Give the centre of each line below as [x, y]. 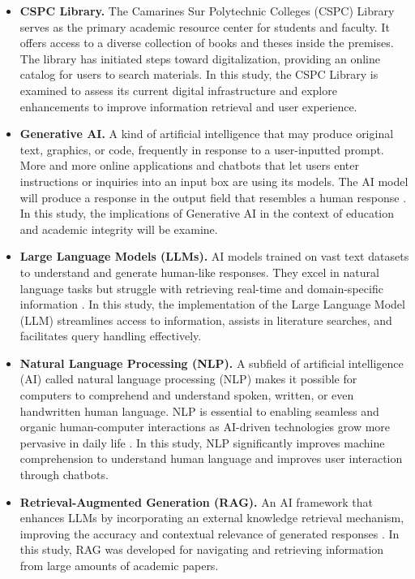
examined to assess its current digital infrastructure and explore [178, 90]
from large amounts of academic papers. [119, 565]
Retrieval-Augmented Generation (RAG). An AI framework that [196, 501]
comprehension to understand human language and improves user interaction [211, 458]
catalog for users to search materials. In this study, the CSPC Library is [199, 74]
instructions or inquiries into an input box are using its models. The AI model [214, 181]
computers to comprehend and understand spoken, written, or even [187, 395]
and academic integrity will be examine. [119, 229]
